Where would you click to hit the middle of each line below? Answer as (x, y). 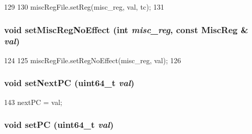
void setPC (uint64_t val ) (59, 125)
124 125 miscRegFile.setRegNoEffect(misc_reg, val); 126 (93, 60)
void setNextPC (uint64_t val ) (69, 83)
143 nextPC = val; (33, 102)
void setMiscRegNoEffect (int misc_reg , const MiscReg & (126, 29)
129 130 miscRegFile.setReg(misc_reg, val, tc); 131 (84, 7)
